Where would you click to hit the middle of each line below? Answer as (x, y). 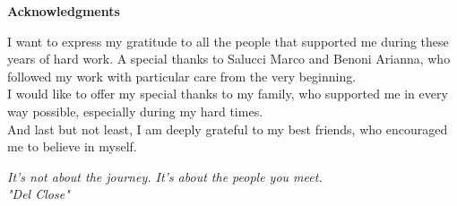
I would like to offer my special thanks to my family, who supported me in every (228, 94)
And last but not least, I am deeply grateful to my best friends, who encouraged (228, 129)
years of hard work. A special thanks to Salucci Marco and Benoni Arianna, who (229, 59)
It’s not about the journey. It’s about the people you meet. (165, 176)
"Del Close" (39, 194)
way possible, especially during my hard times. (135, 111)
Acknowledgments (64, 11)
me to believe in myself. (72, 146)
